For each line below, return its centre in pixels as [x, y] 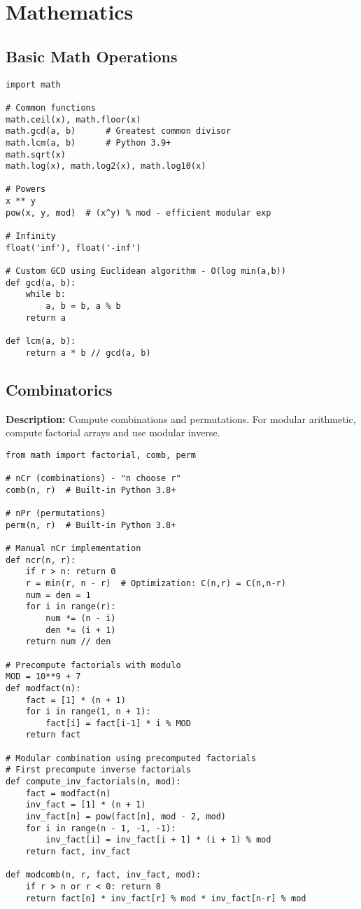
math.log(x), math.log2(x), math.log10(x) [106, 166]
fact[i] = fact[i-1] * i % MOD [118, 723]
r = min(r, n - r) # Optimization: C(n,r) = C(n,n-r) [156, 583]
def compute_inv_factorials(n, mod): [93, 782]
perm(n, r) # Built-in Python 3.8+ [91, 525]
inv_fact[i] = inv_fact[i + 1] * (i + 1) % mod [158, 840]
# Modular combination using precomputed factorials [131, 758]
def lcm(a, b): [41, 341]
